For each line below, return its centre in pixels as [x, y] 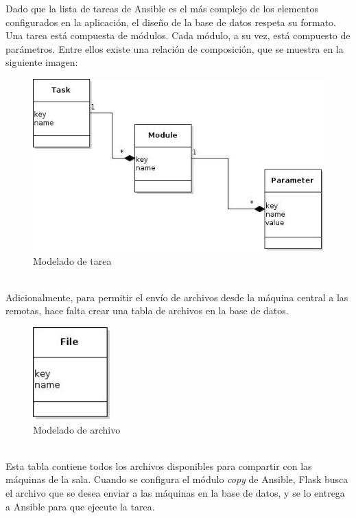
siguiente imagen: [42, 62]
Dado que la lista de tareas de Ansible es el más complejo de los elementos [162, 8]
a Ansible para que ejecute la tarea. [80, 506]
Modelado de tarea [72, 260]
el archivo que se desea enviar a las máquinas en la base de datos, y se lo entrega [175, 492]
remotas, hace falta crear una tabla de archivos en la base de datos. [147, 310]
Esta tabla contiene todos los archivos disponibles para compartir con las [159, 466]
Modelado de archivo [77, 429]
